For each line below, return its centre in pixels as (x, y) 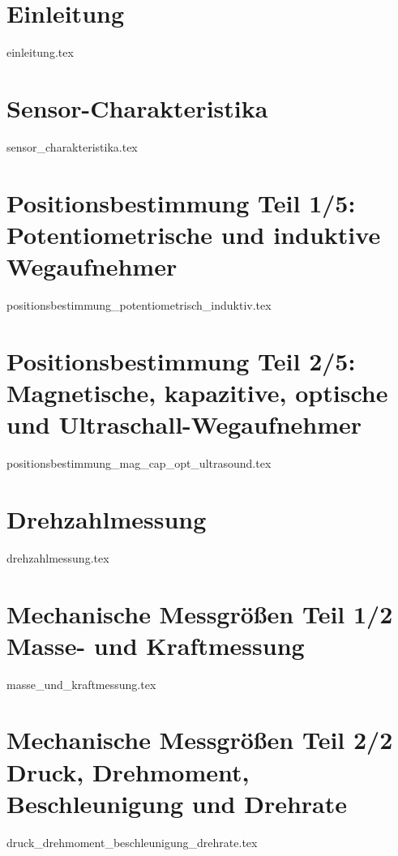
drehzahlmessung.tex (58, 557)
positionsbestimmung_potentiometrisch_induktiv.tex (139, 304)
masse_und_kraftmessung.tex (81, 684)
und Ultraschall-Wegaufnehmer (184, 424)
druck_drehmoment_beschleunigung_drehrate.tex (132, 842)
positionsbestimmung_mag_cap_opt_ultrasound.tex (139, 463)
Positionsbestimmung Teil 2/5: (181, 360)
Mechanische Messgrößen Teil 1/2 (200, 613)
